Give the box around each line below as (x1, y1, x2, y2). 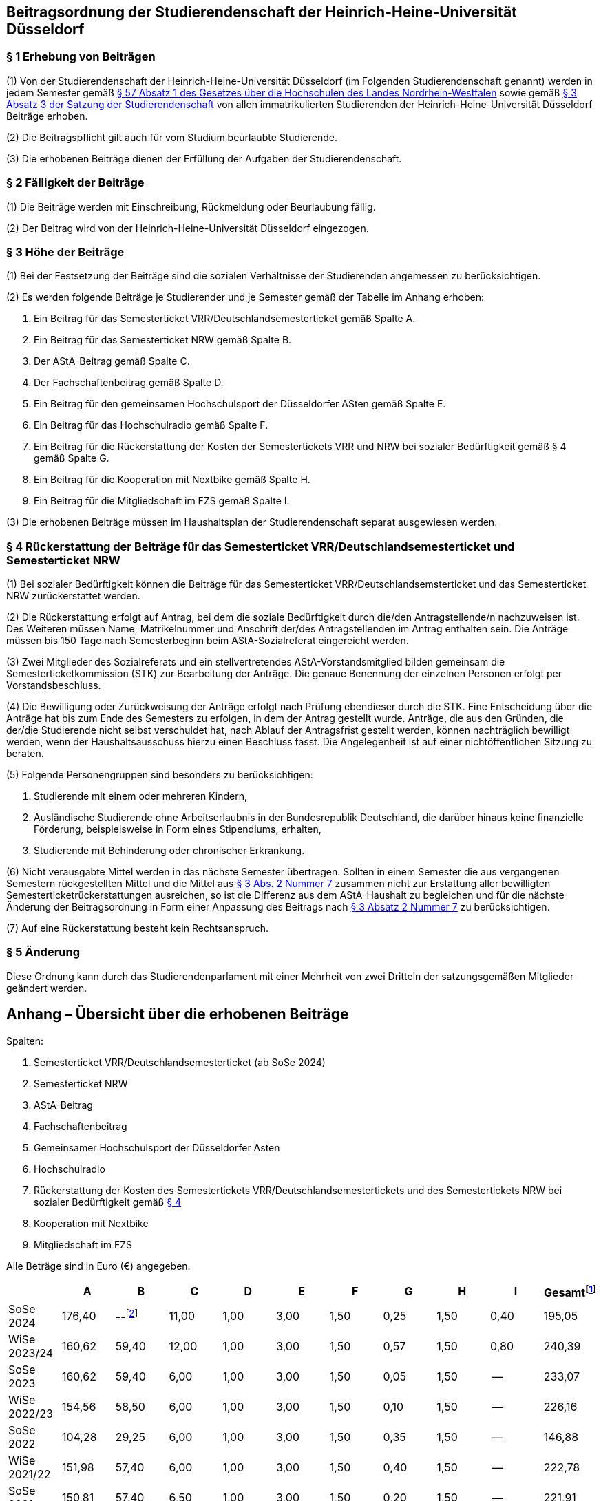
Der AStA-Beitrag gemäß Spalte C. (34, 355, 190, 368)
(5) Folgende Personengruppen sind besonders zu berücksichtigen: (6, 769, 313, 781)
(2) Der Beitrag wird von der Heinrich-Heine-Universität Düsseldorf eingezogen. (6, 222, 369, 234)
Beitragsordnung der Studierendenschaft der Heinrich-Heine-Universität (6, 3, 517, 21)
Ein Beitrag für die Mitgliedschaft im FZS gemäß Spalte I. (34, 495, 290, 507)
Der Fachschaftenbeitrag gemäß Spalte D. (34, 376, 224, 389)
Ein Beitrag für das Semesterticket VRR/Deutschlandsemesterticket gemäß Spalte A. (34, 312, 416, 325)
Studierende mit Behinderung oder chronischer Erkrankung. (34, 844, 305, 857)
